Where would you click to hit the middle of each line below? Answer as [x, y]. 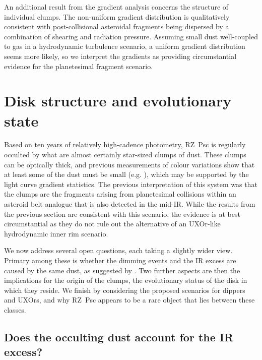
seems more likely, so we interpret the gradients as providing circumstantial [120, 56]
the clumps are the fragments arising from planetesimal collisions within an [120, 194]
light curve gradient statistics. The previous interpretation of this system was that [131, 184]
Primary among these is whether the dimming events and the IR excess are [120, 260]
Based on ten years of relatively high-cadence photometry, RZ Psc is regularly [125, 144]
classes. [15, 309]
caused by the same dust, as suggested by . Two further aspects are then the [122, 270]
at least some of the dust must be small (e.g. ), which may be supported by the [126, 174]
